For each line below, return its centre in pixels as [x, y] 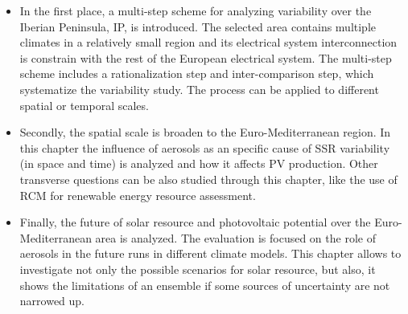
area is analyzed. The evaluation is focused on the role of [235, 237]
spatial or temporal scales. [84, 105]
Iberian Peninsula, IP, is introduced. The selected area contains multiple [198, 26]
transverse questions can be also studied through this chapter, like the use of [208, 179]
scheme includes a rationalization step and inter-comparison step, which [197, 73]
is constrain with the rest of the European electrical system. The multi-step [206, 57]
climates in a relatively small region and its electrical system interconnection [208, 42]
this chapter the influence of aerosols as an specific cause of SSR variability [205, 147]
